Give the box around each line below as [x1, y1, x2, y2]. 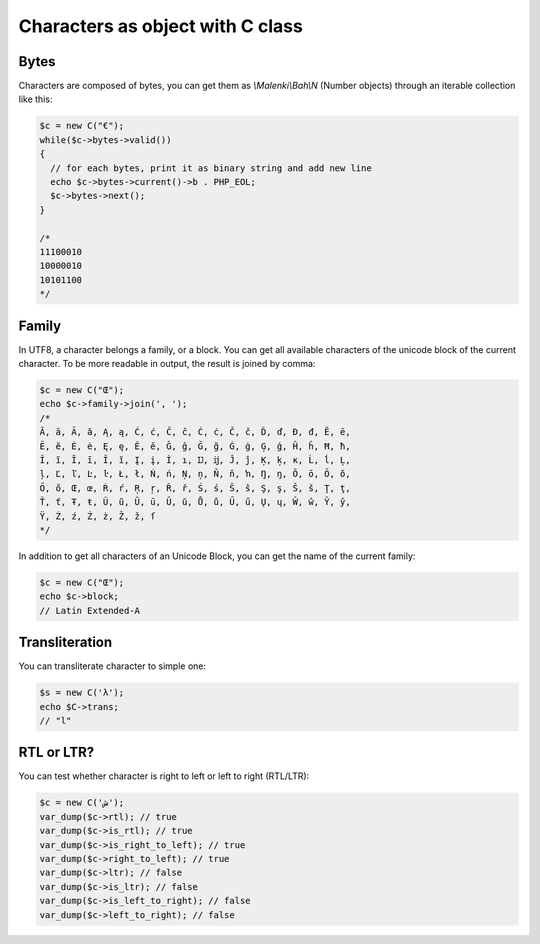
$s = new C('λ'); [39, 687, 125, 699]
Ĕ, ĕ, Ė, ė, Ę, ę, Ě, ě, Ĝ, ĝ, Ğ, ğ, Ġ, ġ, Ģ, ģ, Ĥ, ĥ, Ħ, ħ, [39, 440, 351, 452]
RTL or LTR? [18, 744, 95, 761]
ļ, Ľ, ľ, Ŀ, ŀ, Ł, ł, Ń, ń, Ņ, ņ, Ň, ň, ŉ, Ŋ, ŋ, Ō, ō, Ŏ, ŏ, [39, 468, 351, 480]
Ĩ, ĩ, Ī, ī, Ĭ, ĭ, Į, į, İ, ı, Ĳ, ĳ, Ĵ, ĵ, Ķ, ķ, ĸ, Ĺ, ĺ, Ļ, [39, 454, 351, 465]
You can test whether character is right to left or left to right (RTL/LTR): [18, 770, 310, 782]
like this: [18, 93, 53, 105]
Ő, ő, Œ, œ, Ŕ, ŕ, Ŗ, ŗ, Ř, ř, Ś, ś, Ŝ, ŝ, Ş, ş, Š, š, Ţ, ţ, [39, 482, 351, 494]
